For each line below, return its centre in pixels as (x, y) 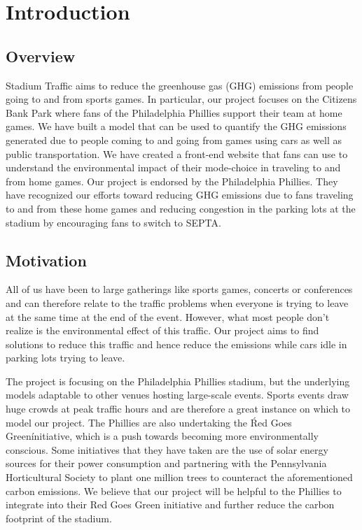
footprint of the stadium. (59, 518)
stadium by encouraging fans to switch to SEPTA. (113, 222)
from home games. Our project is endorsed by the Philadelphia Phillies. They (172, 181)
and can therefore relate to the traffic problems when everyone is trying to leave (177, 302)
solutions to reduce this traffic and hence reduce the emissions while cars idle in (176, 344)
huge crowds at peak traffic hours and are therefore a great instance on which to (178, 409)
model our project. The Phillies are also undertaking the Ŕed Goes (149, 422)
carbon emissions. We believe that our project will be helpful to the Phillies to (174, 490)
